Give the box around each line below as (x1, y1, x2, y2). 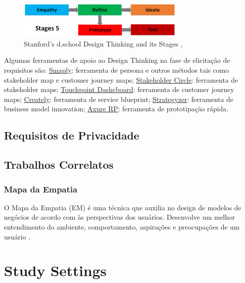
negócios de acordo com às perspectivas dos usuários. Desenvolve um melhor (4, 212, 235, 222)
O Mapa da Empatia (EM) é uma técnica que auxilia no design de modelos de (4, 202, 242, 212)
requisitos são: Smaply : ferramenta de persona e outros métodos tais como (4, 65, 229, 75)
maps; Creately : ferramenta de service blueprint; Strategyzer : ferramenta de (4, 94, 234, 104)
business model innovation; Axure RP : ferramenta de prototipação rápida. (4, 103, 229, 114)
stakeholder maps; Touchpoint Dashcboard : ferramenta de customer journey (4, 84, 235, 94)
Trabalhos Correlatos (4, 157, 114, 172)
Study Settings (4, 260, 107, 281)
